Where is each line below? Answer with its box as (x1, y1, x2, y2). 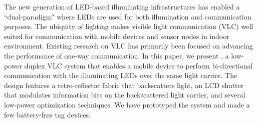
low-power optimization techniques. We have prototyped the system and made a (4, 99, 250, 109)
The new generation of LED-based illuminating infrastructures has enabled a (4, 1, 240, 11)
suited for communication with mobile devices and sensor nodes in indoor (4, 30, 229, 41)
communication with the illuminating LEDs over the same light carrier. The (4, 70, 237, 80)
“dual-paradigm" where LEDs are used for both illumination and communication (4, 11, 251, 21)
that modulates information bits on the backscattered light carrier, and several (4, 89, 245, 100)
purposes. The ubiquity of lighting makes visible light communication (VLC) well (4, 21, 253, 31)
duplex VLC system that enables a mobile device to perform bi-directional (24, 60, 253, 70)
